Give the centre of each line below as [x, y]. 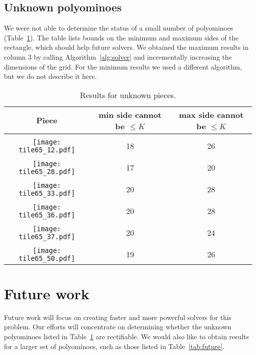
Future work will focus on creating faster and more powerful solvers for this [118, 317]
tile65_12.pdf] [47, 150]
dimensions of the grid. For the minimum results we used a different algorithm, [123, 66]
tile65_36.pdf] [47, 215]
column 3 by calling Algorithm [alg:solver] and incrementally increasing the [118, 56]
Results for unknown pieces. [128, 95]
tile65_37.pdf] [47, 236]
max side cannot [211, 114]
